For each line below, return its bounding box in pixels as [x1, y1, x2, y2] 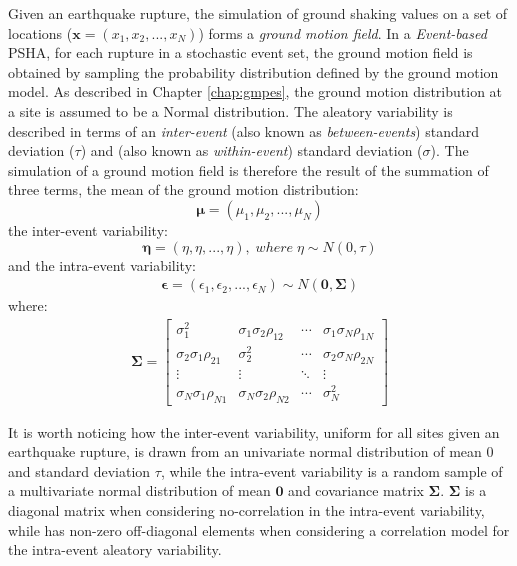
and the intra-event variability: [8, 254, 196, 275]
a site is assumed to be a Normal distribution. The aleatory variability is [8, 100, 453, 121]
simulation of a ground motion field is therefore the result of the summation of [8, 159, 489, 180]
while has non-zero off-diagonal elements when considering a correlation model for [8, 519, 510, 540]
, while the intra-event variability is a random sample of [160, 460, 503, 481]
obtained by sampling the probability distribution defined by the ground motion [8, 61, 499, 82]
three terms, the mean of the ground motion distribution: [8, 179, 359, 200]
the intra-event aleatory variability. [8, 539, 222, 560]
